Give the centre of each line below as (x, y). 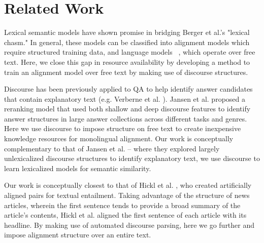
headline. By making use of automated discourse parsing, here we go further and (129, 225)
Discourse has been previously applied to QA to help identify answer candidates (128, 89)
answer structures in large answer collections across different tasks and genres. (126, 118)
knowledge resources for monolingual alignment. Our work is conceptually (119, 138)
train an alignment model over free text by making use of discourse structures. (126, 72)
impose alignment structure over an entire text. (78, 235)
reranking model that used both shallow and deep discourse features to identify (127, 109)
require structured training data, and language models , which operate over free (130, 52)
